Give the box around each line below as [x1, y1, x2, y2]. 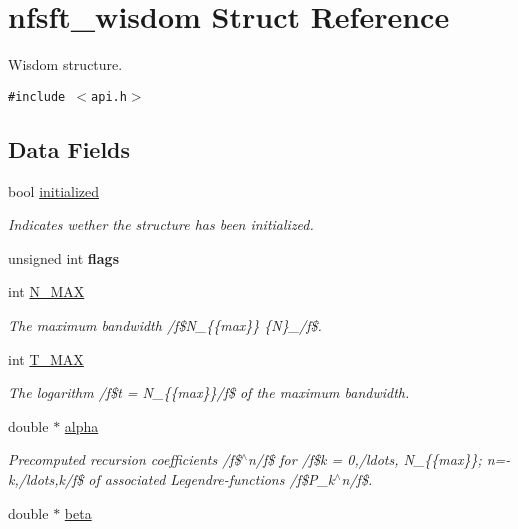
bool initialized [8, 180, 100, 201]
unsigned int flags [8, 247, 120, 268]
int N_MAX [8, 281, 85, 302]
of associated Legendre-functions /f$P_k [88, 468, 335, 489]
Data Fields [8, 133, 131, 164]
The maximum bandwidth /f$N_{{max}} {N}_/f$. [8, 314, 322, 335]
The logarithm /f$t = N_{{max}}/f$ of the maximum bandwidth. [8, 382, 410, 403]
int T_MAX [8, 348, 84, 369]
